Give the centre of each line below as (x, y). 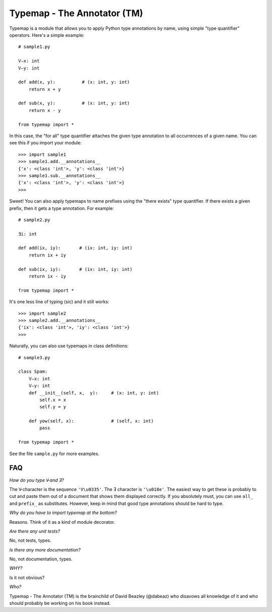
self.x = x (53, 400)
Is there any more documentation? (45, 549)
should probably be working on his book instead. (60, 603)
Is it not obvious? (27, 577)
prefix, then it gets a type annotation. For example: (62, 208)
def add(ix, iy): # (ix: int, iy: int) (76, 248)
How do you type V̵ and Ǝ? (37, 480)
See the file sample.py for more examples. (54, 454)
